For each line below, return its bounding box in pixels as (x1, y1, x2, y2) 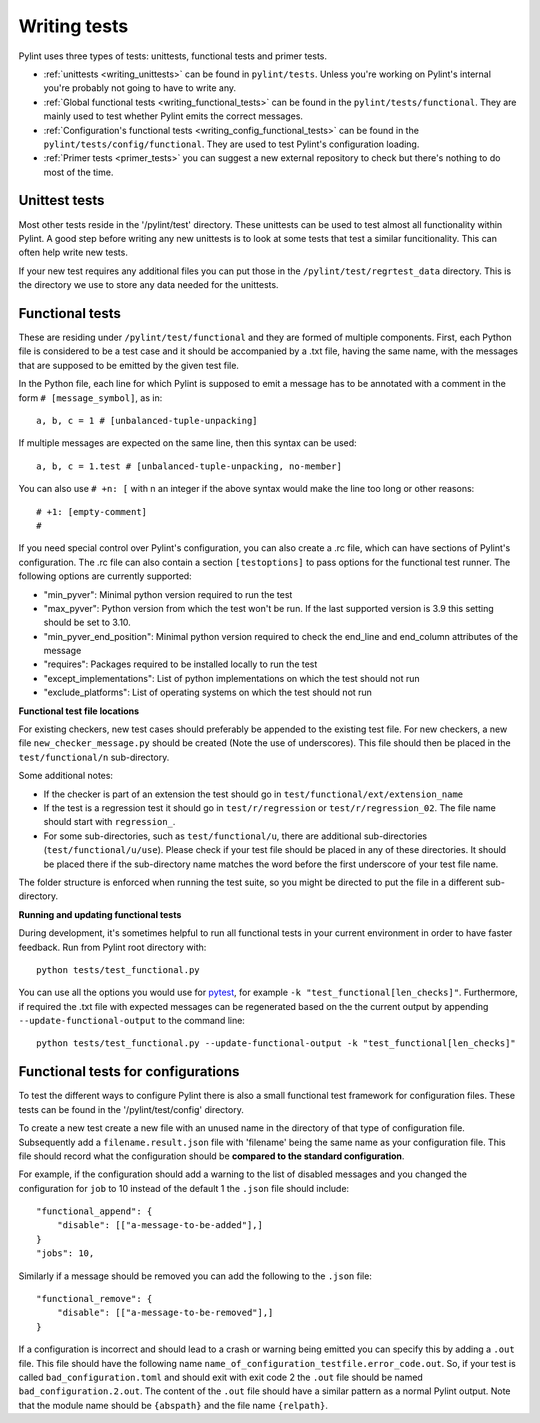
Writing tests (18, 15, 129, 37)
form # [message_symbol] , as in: (18, 391, 163, 404)
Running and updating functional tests (18, 908, 182, 920)
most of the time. (43, 166, 114, 178)
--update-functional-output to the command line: (18, 1015, 245, 1027)
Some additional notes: (18, 770, 114, 782)
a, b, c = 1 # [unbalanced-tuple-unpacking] (36, 415, 259, 426)
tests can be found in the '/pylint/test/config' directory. (18, 1103, 244, 1115)
